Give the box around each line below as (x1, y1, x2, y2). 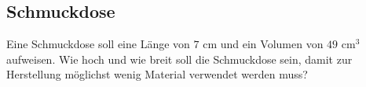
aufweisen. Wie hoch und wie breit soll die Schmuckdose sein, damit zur (6, 50, 353, 67)
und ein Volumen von (220, 36, 324, 52)
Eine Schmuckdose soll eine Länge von (6, 36, 190, 52)
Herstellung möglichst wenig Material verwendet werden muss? (6, 66, 308, 82)
